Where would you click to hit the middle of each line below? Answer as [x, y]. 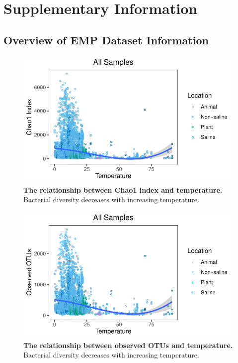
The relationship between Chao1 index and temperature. [123, 189]
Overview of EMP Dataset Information [106, 40]
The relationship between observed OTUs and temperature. [128, 345]
